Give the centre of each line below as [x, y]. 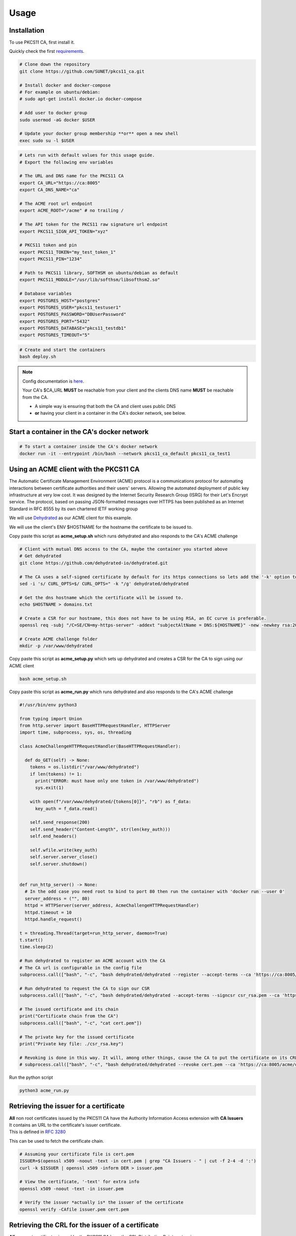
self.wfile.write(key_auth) [64, 850]
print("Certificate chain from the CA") [69, 1016]
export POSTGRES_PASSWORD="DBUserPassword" [73, 314]
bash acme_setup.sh [43, 679]
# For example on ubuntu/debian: [60, 92]
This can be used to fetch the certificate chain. [57, 1141]
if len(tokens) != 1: [56, 774]
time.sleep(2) [37, 947]
